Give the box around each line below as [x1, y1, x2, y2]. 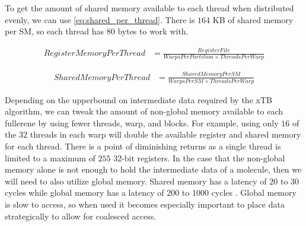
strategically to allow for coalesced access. [5, 209, 157, 222]
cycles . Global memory [211, 186, 297, 199]
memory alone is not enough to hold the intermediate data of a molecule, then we [5, 163, 302, 176]
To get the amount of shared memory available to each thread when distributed [5, 2, 294, 14]
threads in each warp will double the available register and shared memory [30, 128, 301, 141]
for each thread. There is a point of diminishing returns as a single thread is [5, 139, 281, 152]
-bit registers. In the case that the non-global [122, 151, 285, 164]
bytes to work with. [117, 25, 189, 37]
